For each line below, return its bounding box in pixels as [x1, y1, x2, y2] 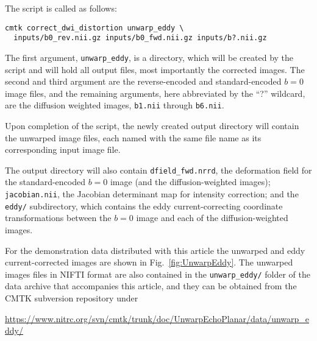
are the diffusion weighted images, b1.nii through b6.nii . [5, 99, 224, 111]
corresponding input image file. [5, 143, 121, 156]
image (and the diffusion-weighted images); [110, 175, 271, 188]
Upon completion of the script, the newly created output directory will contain [5, 119, 299, 132]
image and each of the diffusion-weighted [136, 211, 288, 224]
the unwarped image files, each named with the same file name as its [5, 131, 262, 144]
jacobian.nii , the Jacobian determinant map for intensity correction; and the [5, 188, 299, 200]
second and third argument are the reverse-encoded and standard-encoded [5, 75, 282, 88]
